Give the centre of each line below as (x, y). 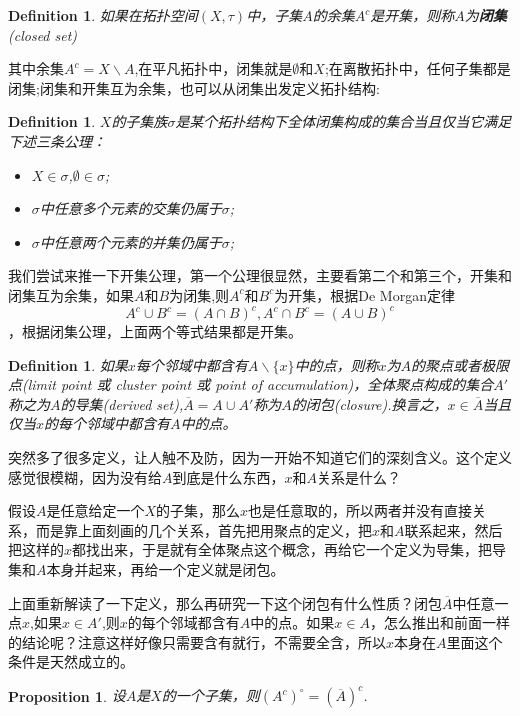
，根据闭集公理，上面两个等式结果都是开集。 (155, 331)
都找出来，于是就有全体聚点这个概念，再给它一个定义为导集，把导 (289, 549)
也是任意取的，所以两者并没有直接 (360, 510)
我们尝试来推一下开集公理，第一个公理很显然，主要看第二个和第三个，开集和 (260, 275)
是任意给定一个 (95, 510)
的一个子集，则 (210, 695)
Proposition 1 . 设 (67, 695)
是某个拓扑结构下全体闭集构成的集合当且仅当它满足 (343, 121)
